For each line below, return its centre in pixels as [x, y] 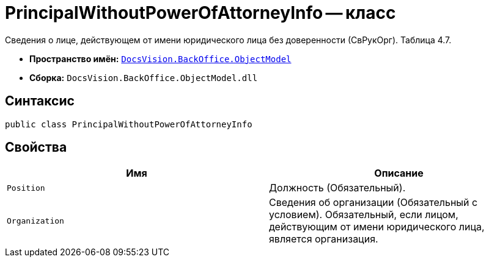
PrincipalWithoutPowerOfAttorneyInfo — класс [200, 13]
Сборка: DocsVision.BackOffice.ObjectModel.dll [144, 77]
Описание [399, 173]
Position [26, 188]
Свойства [36, 147]
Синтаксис [40, 101]
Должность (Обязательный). [337, 188]
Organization [35, 221]
